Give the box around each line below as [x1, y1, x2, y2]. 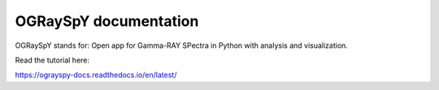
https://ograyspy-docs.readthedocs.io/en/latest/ [15, 70, 177, 80]
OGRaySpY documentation [15, 12, 199, 30]
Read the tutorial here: [15, 55, 89, 65]
